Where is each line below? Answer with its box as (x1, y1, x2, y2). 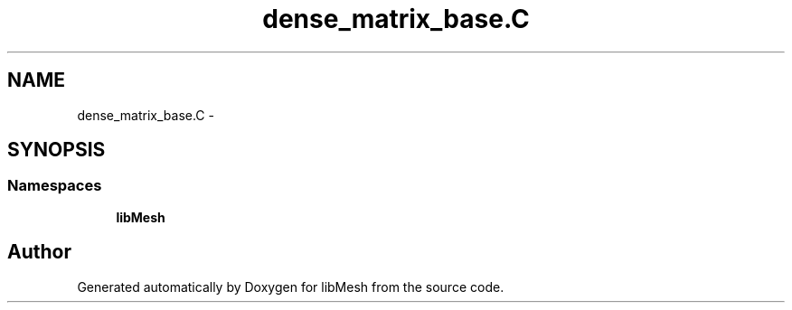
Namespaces (7, 176, 102, 195)
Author (7, 240, 71, 264)
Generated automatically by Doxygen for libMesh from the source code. (77, 278, 504, 295)
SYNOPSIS (7, 138, 106, 162)
